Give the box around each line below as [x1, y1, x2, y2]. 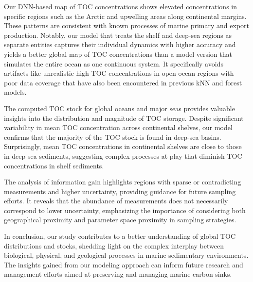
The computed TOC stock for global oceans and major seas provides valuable [4, 103, 235, 113]
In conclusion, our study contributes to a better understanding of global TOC [4, 231, 236, 241]
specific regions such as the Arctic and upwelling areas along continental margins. [4, 11, 247, 21]
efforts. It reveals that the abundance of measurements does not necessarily [4, 196, 228, 206]
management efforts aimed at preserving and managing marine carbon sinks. [4, 269, 232, 279]
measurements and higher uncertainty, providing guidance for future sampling [4, 186, 236, 196]
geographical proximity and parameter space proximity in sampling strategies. [4, 215, 236, 225]
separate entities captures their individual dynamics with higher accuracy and [4, 39, 236, 50]
